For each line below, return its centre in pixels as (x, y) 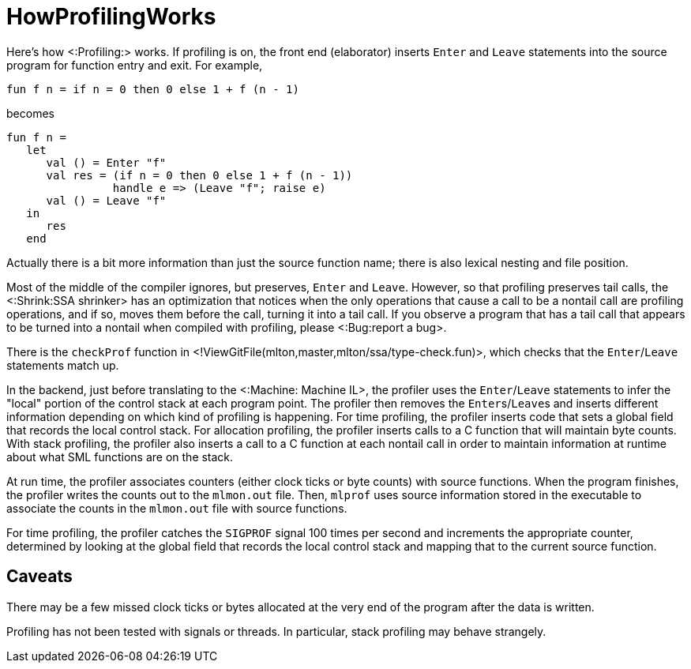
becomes (30, 113)
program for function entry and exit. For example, (135, 65)
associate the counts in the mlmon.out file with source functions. (177, 508)
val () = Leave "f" (106, 200)
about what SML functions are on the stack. (120, 457)
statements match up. (63, 365)
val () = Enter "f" (106, 162)
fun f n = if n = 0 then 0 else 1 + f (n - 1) (153, 89)
